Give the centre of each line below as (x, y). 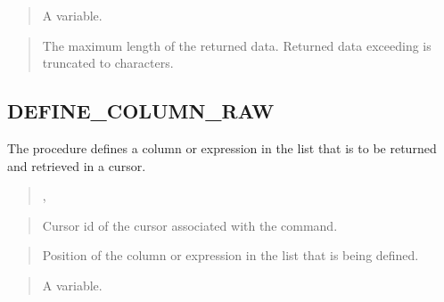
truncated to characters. (108, 63)
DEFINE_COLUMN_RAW (141, 111)
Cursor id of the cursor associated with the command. (190, 225)
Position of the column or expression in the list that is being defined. (230, 255)
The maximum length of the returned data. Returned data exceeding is (237, 45)
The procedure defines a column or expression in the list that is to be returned (222, 147)
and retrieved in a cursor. (77, 165)
